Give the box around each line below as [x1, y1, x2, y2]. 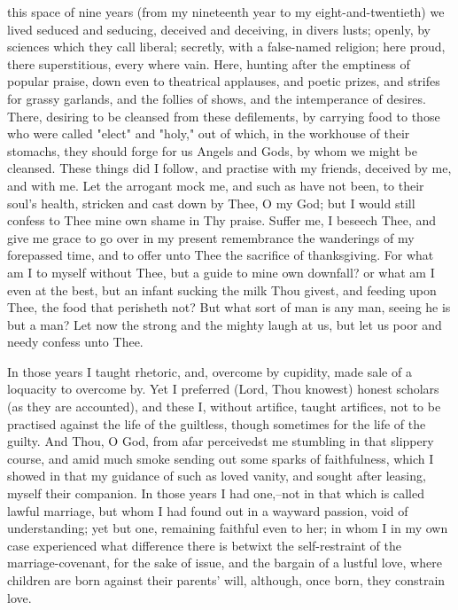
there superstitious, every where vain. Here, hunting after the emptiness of [7, 54, 410, 73]
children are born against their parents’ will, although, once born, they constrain [7, 571, 446, 589]
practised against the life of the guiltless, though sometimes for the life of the [7, 414, 426, 433]
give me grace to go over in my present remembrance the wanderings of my [7, 228, 415, 246]
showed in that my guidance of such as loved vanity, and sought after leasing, [7, 466, 426, 485]
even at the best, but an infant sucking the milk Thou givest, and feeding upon [7, 280, 437, 299]
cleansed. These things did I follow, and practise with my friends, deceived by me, [7, 159, 452, 177]
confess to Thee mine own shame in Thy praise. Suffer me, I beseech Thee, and [7, 211, 437, 230]
